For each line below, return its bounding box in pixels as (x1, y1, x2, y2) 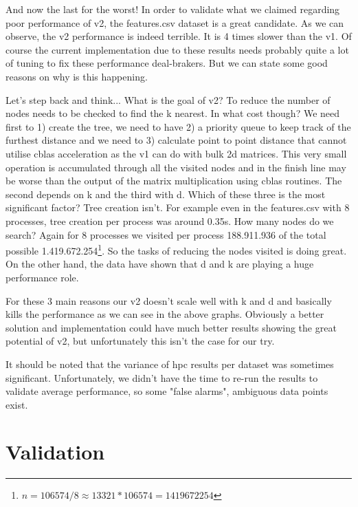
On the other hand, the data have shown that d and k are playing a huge (5, 257, 314, 271)
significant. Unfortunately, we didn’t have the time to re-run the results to (5, 370, 318, 385)
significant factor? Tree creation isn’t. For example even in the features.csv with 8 (5, 200, 350, 215)
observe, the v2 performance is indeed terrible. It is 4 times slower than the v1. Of (5, 29, 352, 43)
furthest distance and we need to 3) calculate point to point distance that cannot (5, 133, 347, 147)
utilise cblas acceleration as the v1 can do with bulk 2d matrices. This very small (5, 146, 347, 160)
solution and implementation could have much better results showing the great (5, 320, 337, 334)
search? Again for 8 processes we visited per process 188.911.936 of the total (5, 227, 326, 241)
